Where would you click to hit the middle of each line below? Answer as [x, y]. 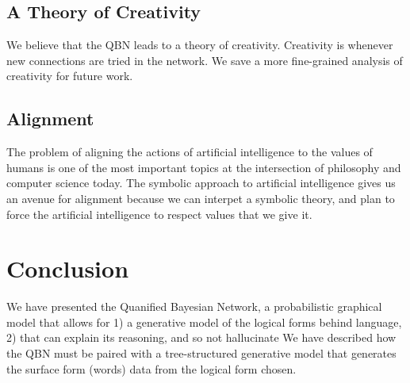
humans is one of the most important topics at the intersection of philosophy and [204, 167]
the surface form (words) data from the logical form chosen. [151, 368]
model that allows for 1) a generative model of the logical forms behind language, [204, 322]
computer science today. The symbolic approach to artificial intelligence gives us [201, 183]
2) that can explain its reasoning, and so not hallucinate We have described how [201, 337]
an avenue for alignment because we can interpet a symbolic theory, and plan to [201, 198]
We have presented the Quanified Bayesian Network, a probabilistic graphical [194, 306]
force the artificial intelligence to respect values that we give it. [159, 214]
